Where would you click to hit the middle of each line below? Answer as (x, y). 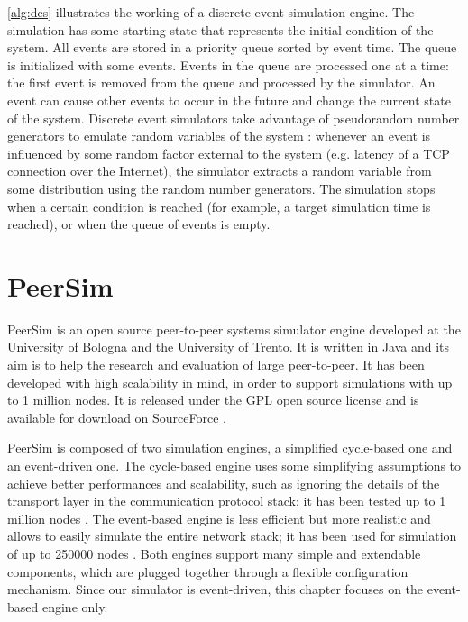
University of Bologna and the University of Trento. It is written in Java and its (229, 347)
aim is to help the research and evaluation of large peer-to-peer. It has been (216, 365)
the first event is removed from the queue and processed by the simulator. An (221, 82)
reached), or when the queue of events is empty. (139, 224)
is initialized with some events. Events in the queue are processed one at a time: (228, 64)
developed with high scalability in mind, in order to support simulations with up (230, 382)
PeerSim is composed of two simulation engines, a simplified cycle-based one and (230, 448)
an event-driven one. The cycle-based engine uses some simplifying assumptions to (234, 465)
